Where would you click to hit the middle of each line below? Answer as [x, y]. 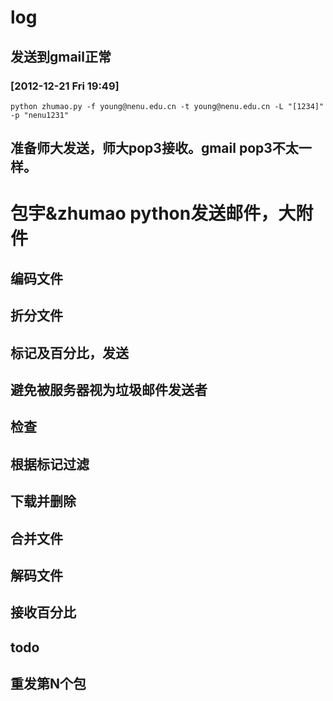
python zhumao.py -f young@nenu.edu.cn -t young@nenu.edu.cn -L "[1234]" [167, 106]
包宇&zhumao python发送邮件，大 [153, 213]
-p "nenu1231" [40, 115]
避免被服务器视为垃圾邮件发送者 [109, 390]
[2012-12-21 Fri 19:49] [65, 86]
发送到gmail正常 [61, 56]
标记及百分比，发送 [69, 352]
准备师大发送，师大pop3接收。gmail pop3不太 [154, 148]
